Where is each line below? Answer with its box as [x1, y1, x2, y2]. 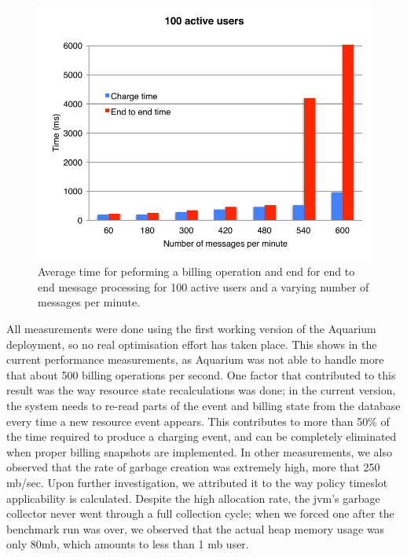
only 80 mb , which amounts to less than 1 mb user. [6, 536, 249, 552]
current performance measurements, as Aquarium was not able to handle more [6, 351, 384, 368]
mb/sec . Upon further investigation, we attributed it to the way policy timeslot [6, 474, 388, 490]
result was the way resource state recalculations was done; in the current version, [6, 382, 396, 398]
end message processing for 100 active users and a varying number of [38, 278, 369, 295]
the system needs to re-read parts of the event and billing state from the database [6, 397, 401, 413]
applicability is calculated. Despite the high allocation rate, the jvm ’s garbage [6, 489, 380, 506]
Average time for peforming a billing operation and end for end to [38, 263, 355, 280]
